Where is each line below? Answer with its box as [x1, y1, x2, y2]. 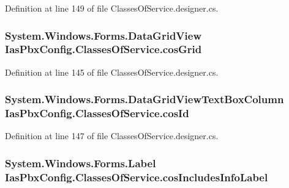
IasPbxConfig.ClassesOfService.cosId [5, 106, 189, 121]
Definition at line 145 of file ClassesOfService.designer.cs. [5, 65, 219, 78]
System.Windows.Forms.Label [5, 155, 156, 170]
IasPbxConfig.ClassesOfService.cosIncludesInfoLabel [5, 169, 268, 184]
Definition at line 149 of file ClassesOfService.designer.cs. [5, 2, 219, 14]
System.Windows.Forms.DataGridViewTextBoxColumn [5, 92, 284, 107]
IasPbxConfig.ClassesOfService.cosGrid [5, 42, 202, 57]
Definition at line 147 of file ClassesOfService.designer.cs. [5, 129, 219, 142]
